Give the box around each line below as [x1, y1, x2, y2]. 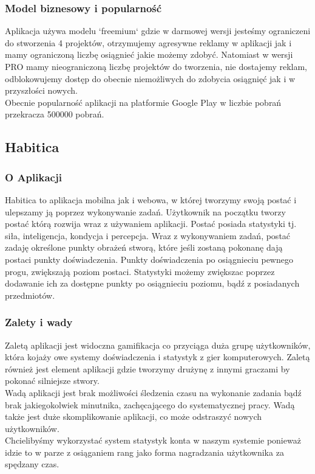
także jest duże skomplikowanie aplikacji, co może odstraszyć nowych [5, 410, 262, 423]
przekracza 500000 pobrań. [5, 108, 104, 120]
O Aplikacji [5, 169, 62, 184]
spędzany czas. [5, 458, 59, 470]
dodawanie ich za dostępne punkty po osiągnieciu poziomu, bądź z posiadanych [5, 277, 300, 290]
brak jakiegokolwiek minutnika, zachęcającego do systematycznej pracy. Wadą [5, 398, 295, 411]
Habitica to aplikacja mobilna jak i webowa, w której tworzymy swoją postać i [5, 193, 297, 206]
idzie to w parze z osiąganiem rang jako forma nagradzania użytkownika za [5, 445, 284, 458]
